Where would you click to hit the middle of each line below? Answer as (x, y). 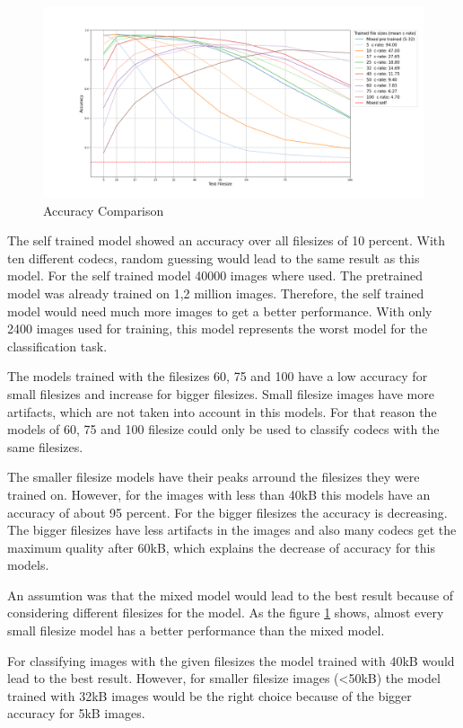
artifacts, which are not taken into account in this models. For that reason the (222, 411)
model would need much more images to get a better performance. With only (220, 311)
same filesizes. (45, 446)
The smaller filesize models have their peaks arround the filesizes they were (214, 477)
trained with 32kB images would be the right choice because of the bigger (210, 695)
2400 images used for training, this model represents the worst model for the (218, 328)
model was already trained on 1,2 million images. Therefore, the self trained (216, 293)
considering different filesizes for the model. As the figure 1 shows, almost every (226, 613)
